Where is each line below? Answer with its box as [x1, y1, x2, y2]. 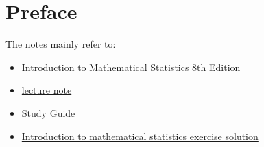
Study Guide [21, 105, 75, 120]
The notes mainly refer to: [5, 37, 116, 51]
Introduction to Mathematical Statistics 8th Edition [21, 59, 241, 74]
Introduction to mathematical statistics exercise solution [21, 129, 259, 143]
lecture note [21, 83, 72, 97]
